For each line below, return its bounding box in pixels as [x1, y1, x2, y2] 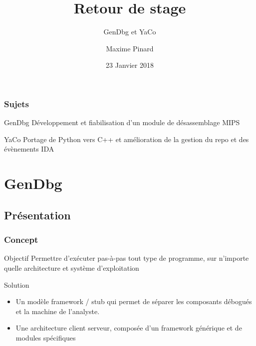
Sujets [4, 97, 29, 110]
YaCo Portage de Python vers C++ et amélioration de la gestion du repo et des [4, 134, 249, 144]
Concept [4, 233, 38, 246]
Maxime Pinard [106, 43, 154, 53]
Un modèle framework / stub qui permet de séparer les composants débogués [15, 296, 252, 307]
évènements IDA [4, 144, 54, 154]
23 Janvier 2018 [106, 60, 154, 70]
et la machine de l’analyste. [15, 306, 100, 316]
